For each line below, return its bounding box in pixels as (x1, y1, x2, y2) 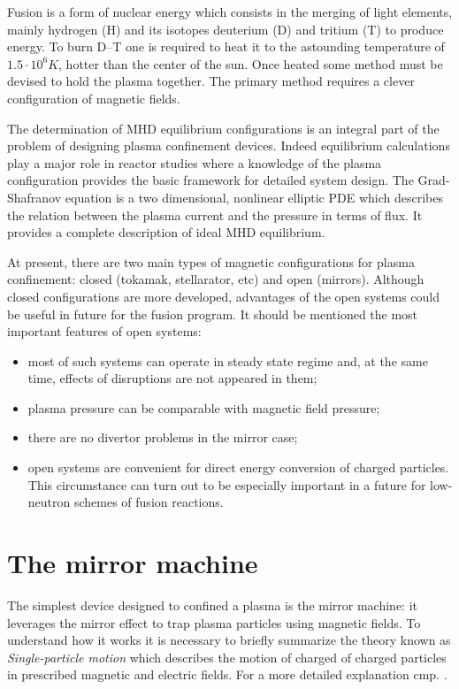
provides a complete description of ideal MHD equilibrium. (7, 223, 325, 241)
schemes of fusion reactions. (73, 493, 224, 511)
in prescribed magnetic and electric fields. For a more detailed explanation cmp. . (7, 665, 448, 684)
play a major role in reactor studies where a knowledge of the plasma (7, 153, 382, 172)
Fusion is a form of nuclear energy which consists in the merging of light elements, (7, 3, 453, 20)
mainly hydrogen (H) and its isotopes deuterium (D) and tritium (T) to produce (7, 19, 444, 38)
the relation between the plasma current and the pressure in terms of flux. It (7, 205, 423, 224)
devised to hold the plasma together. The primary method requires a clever (7, 72, 415, 90)
